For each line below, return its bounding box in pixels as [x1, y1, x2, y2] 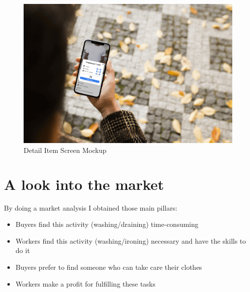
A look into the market [4, 174, 164, 194]
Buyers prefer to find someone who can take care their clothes [15, 262, 202, 272]
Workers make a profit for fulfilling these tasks [15, 278, 156, 289]
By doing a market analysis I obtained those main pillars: [4, 202, 178, 213]
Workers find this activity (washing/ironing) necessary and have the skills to [15, 235, 246, 246]
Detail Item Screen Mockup [24, 145, 107, 155]
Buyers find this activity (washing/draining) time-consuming [15, 219, 199, 229]
